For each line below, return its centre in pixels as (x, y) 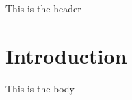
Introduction (66, 55)
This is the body (40, 88)
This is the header (43, 8)
